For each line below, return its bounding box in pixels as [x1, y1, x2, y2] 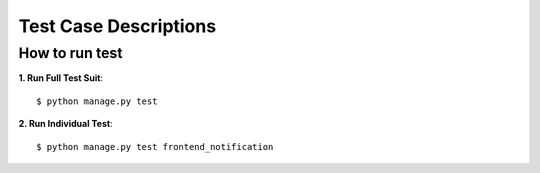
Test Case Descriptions [18, 15, 217, 37]
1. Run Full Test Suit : [18, 72, 104, 84]
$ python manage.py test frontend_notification [36, 141, 274, 152]
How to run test [18, 44, 123, 62]
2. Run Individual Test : [18, 118, 114, 130]
